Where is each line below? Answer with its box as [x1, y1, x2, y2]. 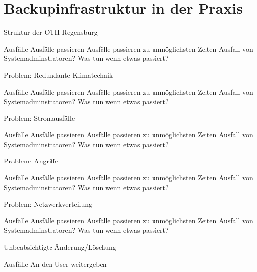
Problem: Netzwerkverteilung [4, 199, 93, 209]
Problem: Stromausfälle [4, 112, 75, 123]
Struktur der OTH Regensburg [4, 27, 98, 37]
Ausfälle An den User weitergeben [4, 258, 107, 269]
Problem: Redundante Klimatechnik [4, 69, 113, 80]
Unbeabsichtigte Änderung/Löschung [4, 242, 116, 252]
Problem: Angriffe [4, 156, 58, 166]
